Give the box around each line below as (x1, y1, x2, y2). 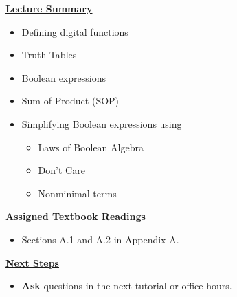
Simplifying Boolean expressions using (21, 116, 182, 131)
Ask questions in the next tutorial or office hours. (21, 278, 232, 293)
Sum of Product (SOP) (21, 93, 120, 108)
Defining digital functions (21, 24, 128, 38)
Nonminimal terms (38, 186, 117, 200)
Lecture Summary (5, 1, 93, 15)
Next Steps (5, 255, 59, 269)
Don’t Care (38, 163, 85, 177)
